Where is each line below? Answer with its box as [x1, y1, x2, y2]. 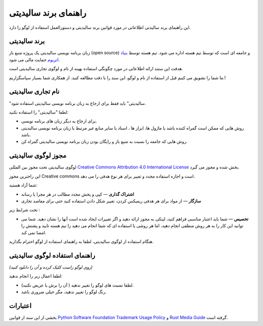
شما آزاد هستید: [9, 182, 38, 188]
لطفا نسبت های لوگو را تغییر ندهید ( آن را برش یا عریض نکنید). [21, 282, 134, 288]
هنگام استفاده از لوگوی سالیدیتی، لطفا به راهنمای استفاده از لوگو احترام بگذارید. [9, 238, 154, 244]
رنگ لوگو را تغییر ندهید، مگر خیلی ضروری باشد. [21, 288, 107, 295]
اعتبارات [9, 302, 32, 310]
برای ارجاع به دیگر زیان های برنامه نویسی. [21, 118, 97, 124]
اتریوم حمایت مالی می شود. [9, 57, 60, 62]
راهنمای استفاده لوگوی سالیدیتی [9, 251, 95, 260]
